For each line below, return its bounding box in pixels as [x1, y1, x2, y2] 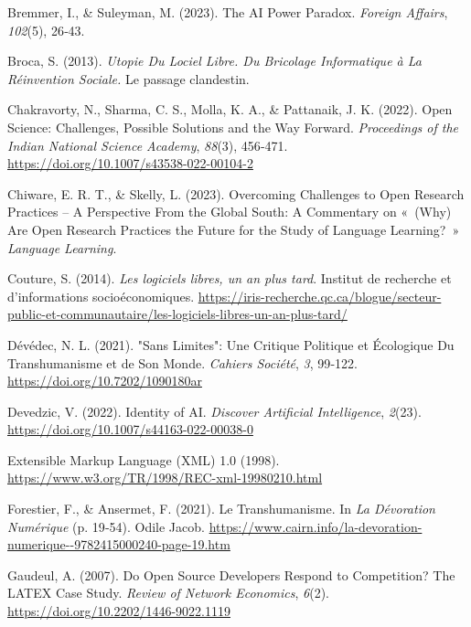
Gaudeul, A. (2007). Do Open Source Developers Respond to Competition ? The [7, 565, 455, 584]
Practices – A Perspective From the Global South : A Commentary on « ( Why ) [7, 202, 452, 221]
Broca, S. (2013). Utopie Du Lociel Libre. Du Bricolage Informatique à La [7, 51, 422, 70]
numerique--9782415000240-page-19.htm [7, 535, 230, 554]
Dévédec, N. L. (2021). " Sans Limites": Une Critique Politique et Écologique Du [7, 335, 455, 354]
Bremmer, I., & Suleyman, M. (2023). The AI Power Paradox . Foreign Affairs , [7, 3, 448, 21]
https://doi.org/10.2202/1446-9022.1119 [7, 601, 230, 621]
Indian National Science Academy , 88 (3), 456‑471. [7, 135, 288, 154]
